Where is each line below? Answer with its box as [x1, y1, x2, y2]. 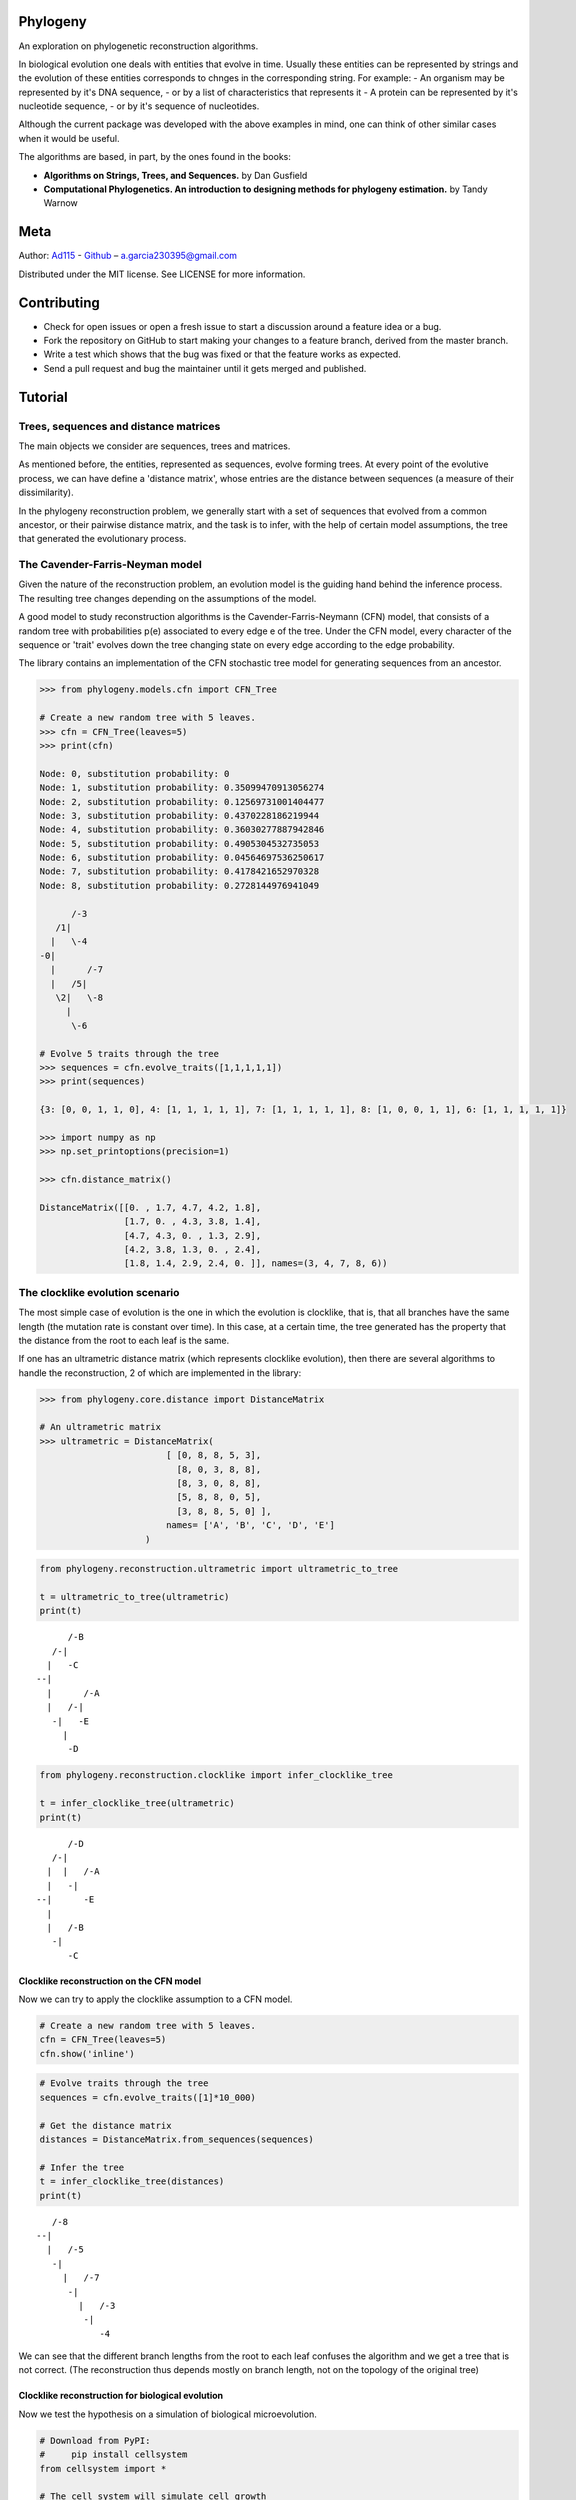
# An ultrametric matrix [39, 1421, 162, 1433]
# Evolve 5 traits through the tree [39, 1048, 220, 1059]
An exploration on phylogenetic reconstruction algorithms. [18, 40, 259, 52]
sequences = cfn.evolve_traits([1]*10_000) [39, 2091, 257, 2103]
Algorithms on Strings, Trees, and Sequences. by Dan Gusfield [43, 169, 308, 181]
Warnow [43, 197, 79, 209]
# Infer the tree [39, 2161, 125, 2173]
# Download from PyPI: [39, 2435, 151, 2446]
